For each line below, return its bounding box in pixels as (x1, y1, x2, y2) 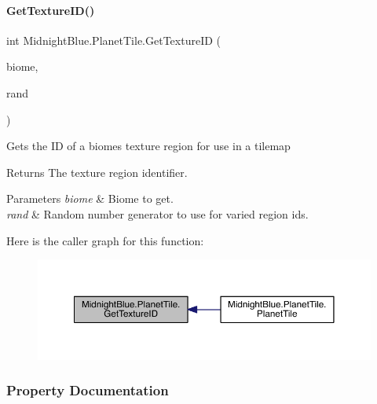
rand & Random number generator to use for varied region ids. (6, 205, 309, 222)
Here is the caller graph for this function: (6, 232, 204, 248)
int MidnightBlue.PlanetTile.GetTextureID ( (6, 31, 221, 48)
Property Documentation (6, 380, 169, 400)
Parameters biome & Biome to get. (6, 190, 174, 207)
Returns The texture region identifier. (6, 163, 188, 180)
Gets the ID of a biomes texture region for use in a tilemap (6, 138, 291, 154)
